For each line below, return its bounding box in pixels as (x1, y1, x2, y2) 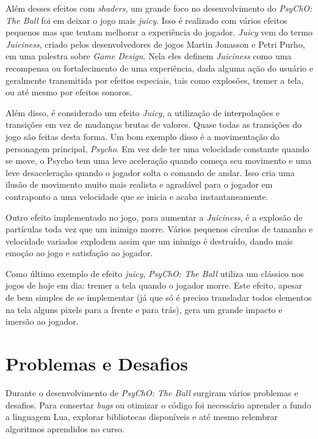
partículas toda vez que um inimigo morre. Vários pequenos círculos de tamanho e (5, 223, 313, 235)
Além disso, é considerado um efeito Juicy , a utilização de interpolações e (5, 106, 280, 119)
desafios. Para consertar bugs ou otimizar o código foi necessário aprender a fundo (5, 398, 311, 411)
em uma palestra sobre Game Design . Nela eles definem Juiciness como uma (5, 50, 292, 62)
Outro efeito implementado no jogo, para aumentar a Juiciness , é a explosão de (5, 210, 303, 223)
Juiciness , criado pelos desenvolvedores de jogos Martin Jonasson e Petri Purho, (5, 37, 305, 50)
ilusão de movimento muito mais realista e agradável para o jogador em (5, 178, 273, 191)
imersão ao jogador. (5, 315, 79, 328)
